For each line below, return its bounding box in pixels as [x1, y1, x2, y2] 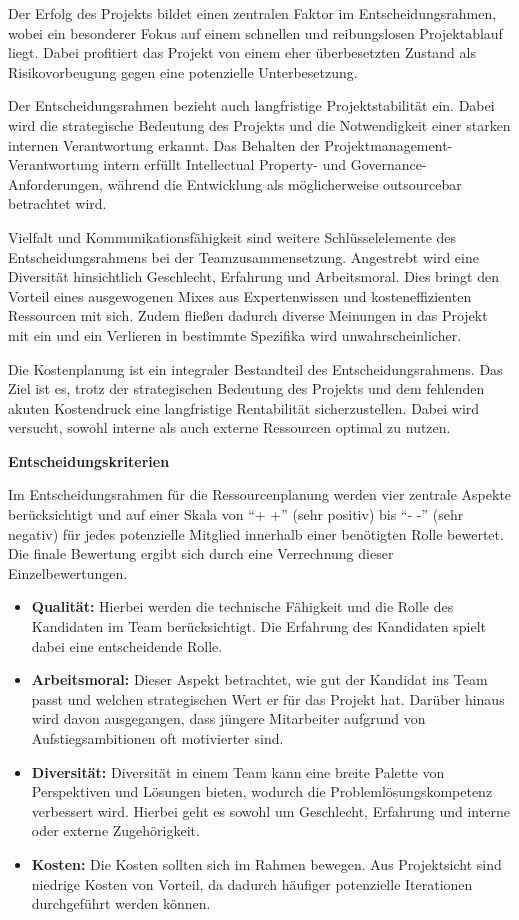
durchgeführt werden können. [31, 893, 211, 914]
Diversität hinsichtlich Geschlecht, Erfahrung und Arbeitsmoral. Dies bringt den [8, 266, 499, 287]
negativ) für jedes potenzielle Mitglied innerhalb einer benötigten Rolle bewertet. [8, 523, 504, 544]
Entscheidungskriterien [8, 450, 170, 471]
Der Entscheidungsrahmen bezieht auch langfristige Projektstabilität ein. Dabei [8, 95, 495, 116]
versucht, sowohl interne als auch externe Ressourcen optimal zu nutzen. [8, 417, 451, 438]
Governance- [350, 154, 427, 175]
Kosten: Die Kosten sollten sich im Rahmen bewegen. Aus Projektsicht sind [31, 853, 502, 874]
